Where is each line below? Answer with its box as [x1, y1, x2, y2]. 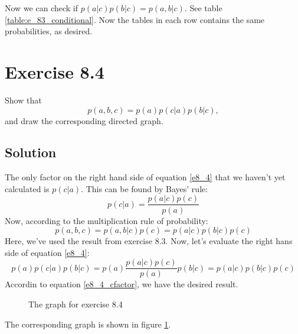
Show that [5, 93, 42, 106]
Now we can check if [5, 2, 78, 14]
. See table [184, 2, 222, 14]
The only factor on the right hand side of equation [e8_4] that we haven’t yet [5, 171, 286, 183]
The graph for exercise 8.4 [28, 297, 123, 310]
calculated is [5, 182, 50, 194]
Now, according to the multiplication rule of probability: [5, 214, 208, 226]
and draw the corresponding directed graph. [5, 114, 163, 127]
